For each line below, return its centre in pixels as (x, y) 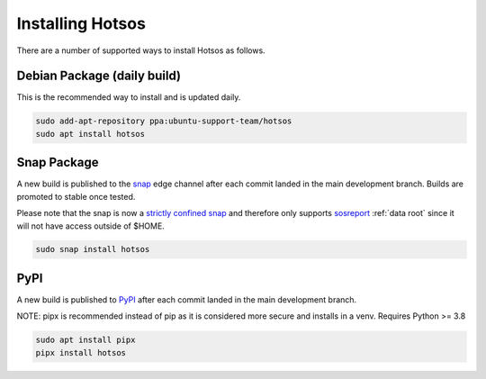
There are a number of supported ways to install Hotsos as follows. (141, 50)
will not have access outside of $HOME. (91, 226)
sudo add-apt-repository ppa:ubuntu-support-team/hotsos (164, 121)
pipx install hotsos (81, 352)
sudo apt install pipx (85, 340)
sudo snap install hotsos (93, 249)
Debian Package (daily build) (99, 76)
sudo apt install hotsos (90, 134)
